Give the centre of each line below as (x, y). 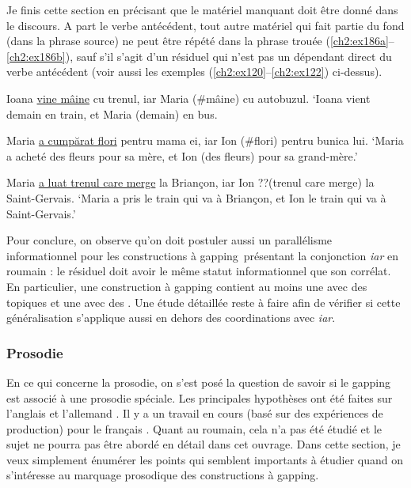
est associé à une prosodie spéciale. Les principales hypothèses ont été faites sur (200, 397)
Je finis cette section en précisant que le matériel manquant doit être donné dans (202, 9)
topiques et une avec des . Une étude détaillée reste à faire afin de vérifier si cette (204, 302)
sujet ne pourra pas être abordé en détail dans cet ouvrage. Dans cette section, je (204, 444)
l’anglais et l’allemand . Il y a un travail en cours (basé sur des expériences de (195, 413)
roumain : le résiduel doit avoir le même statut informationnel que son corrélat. (199, 271)
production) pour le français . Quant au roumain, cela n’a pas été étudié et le (194, 428)
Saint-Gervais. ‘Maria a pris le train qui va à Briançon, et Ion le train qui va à (196, 197)
